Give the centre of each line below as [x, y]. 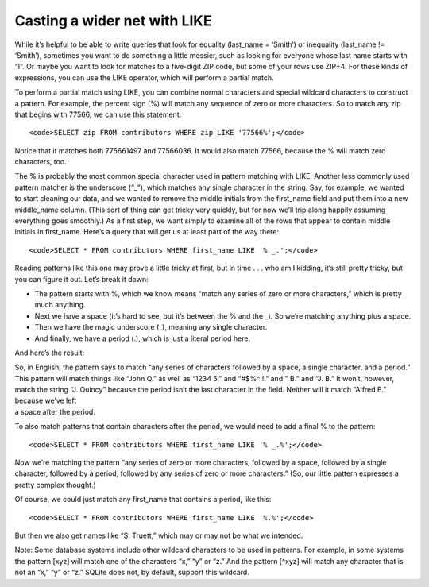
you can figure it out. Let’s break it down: [81, 279]
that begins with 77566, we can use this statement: [98, 114]
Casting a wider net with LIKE [113, 21]
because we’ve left [46, 400]
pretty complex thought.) [56, 485]
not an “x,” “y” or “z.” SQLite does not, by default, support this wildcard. [132, 573]
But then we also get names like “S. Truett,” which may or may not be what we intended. [159, 535]
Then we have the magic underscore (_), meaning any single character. [151, 327]
